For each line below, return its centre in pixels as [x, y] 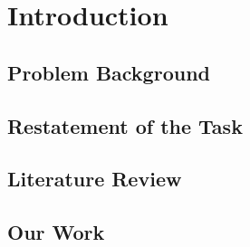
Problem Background [109, 72]
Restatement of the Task [125, 125]
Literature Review [95, 179]
